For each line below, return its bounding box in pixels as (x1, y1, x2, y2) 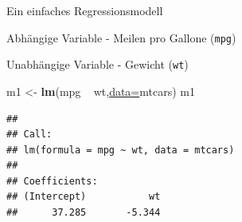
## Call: (6, 129, 53, 141)
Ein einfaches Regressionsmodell (6, 2, 163, 18)
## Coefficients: (6, 175, 98, 187)
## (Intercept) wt (6, 191, 161, 203)
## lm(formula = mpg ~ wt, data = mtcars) (6, 144, 235, 156)
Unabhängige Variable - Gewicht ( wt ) (6, 56, 189, 73)
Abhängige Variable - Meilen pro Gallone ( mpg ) (6, 29, 236, 46)
